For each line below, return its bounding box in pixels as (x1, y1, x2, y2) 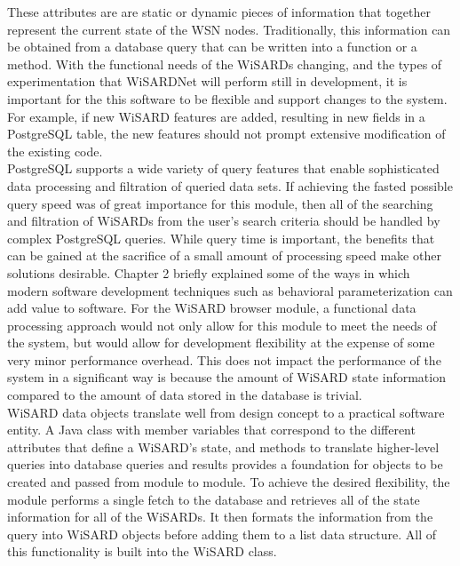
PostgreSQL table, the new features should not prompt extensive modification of (7, 124, 446, 143)
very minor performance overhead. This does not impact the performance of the (7, 350, 441, 369)
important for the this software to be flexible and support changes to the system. (7, 89, 448, 108)
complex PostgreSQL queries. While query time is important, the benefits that (7, 228, 435, 247)
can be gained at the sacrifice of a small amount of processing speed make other (7, 246, 441, 265)
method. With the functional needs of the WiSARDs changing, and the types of (7, 54, 442, 73)
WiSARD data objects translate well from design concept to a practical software (7, 403, 445, 421)
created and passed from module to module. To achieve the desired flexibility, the (7, 473, 450, 491)
